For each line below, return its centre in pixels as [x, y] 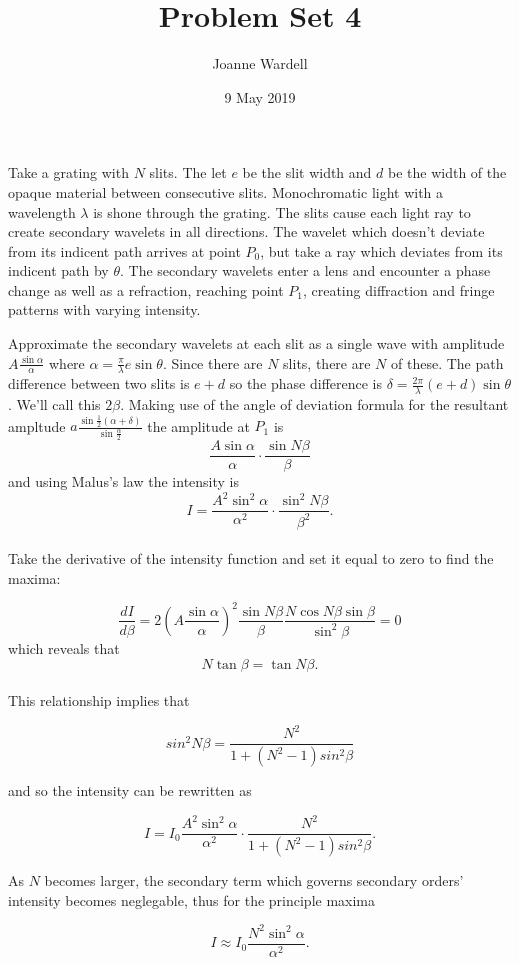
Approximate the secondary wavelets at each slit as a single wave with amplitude [256, 343]
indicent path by [58, 270]
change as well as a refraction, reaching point [146, 289]
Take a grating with [68, 172]
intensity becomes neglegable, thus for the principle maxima [192, 899]
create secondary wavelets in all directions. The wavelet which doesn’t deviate [246, 231]
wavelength [42, 211]
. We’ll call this [54, 404]
